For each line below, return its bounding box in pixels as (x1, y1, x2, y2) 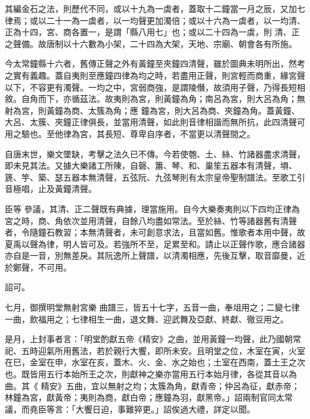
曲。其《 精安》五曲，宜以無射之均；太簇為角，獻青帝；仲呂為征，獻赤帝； (5, 379, 300, 392)
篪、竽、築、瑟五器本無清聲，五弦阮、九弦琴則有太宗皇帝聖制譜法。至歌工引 (5, 170, 305, 183)
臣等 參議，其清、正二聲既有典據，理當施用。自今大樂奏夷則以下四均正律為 (5, 202, 300, 215)
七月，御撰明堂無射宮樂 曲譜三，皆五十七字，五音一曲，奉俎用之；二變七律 (5, 301, 300, 314)
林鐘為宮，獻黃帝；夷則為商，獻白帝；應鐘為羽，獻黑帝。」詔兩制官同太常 (5, 391, 293, 404)
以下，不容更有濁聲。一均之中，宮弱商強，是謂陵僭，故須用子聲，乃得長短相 (5, 80, 305, 93)
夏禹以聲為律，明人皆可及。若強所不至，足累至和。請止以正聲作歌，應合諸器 (5, 237, 305, 250)
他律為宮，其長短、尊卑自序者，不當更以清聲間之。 (54, 127, 255, 139)
